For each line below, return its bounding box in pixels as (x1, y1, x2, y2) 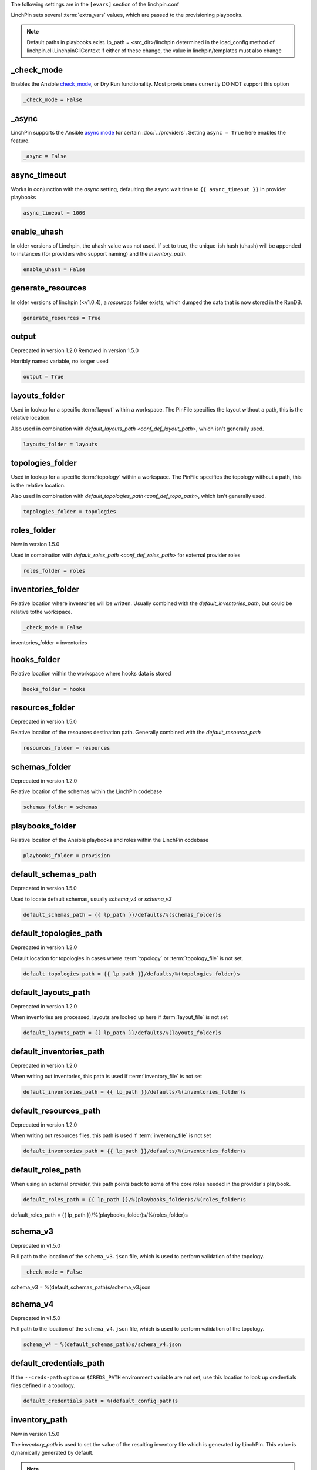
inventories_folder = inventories (11, 639, 87, 646)
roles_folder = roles (23, 567, 86, 574)
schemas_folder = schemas (23, 804, 98, 811)
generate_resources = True (23, 315, 101, 321)
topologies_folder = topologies (23, 508, 117, 514)
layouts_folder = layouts (23, 441, 98, 447)
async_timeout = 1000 (23, 209, 86, 216)
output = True (23, 373, 64, 380)
